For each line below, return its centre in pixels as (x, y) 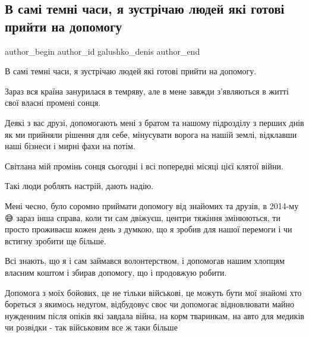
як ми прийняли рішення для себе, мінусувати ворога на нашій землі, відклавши (151, 134)
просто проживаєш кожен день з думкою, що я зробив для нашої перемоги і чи (149, 229)
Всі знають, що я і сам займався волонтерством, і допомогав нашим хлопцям (145, 261)
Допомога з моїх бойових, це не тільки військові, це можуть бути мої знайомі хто (153, 292)
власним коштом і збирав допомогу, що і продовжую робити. (116, 272)
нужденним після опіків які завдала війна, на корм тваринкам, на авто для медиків (154, 315)
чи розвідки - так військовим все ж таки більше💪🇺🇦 (95, 327)
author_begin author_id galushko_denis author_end (103, 51)
